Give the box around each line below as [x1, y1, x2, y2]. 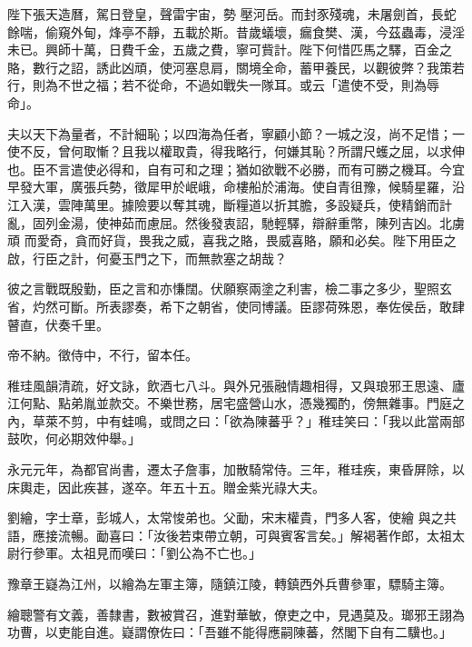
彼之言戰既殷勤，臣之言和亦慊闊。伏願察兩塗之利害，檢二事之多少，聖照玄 [7, 279, 452, 298]
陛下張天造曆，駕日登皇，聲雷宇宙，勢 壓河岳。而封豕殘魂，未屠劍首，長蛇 [7, 5, 457, 23]
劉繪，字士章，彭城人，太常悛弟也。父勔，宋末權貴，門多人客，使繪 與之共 [7, 508, 457, 527]
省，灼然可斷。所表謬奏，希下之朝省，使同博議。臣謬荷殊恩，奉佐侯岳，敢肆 [7, 296, 465, 315]
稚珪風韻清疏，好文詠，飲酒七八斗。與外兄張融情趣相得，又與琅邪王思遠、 [7, 375, 452, 394]
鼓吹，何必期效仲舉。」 [7, 429, 141, 448]
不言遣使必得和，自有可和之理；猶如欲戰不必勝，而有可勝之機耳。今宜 [44, 159, 465, 178]
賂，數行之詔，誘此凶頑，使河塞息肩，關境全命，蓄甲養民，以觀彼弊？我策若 [7, 57, 465, 76]
